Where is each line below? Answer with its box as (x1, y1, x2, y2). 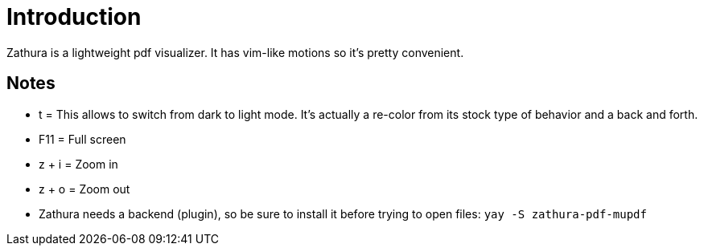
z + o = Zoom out (39, 181, 130, 196)
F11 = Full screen (39, 132, 126, 146)
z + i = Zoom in (39, 156, 118, 171)
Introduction (6, 3, 142, 30)
